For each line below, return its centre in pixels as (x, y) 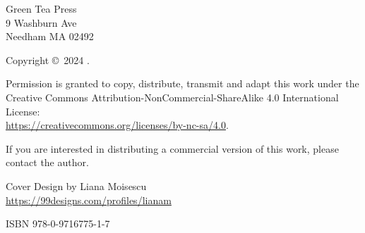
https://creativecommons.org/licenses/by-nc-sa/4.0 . (117, 125)
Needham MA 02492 (50, 36)
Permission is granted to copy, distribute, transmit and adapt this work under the (182, 83)
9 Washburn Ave (41, 22)
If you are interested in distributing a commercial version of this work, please (172, 148)
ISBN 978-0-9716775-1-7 (58, 223)
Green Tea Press (41, 8)
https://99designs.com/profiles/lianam (89, 200)
